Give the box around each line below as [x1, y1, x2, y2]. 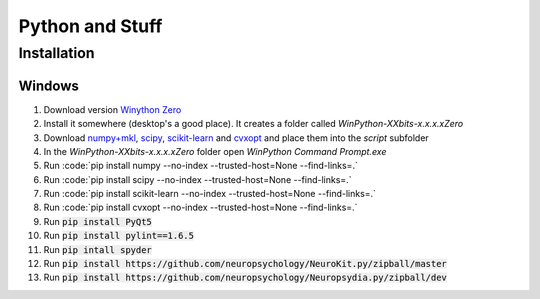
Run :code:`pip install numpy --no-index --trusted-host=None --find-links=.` [43, 160, 359, 172]
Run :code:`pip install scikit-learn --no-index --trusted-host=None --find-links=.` [43, 188, 377, 200]
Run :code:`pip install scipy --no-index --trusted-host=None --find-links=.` [43, 173, 352, 185]
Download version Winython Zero [43, 103, 182, 115]
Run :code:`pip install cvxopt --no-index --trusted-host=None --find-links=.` [43, 201, 358, 214]
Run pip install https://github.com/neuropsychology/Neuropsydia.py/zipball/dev [43, 271, 447, 284]
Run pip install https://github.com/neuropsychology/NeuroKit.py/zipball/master [43, 258, 447, 270]
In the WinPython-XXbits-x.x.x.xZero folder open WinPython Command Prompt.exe [43, 145, 387, 157]
